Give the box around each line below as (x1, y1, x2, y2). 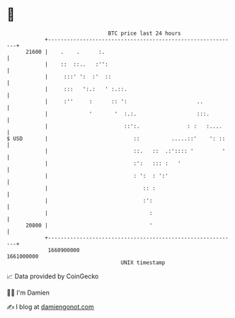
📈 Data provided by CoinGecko (6, 272, 99, 280)
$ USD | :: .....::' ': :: (6, 135, 226, 142)
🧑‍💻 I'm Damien (6, 288, 50, 297)
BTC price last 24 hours (108, 30, 181, 37)
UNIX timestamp (120, 259, 166, 266)
